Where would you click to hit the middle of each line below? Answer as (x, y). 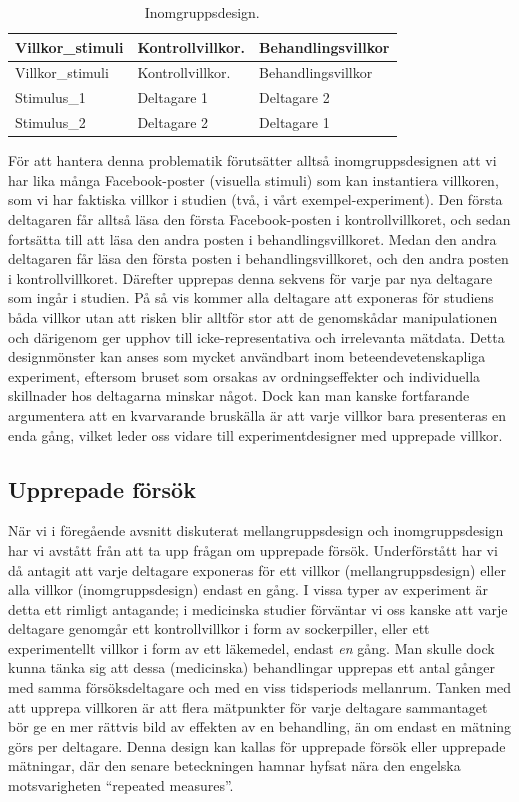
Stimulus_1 (50, 97)
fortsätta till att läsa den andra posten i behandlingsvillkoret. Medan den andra (252, 238)
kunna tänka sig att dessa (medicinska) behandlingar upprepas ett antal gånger (252, 667)
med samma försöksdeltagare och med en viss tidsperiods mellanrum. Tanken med (260, 687)
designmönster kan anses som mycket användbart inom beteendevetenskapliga (247, 356)
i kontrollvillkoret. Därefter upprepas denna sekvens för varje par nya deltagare (250, 277)
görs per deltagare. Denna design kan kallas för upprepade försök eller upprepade (257, 745)
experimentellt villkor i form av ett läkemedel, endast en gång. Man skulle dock (251, 647)
